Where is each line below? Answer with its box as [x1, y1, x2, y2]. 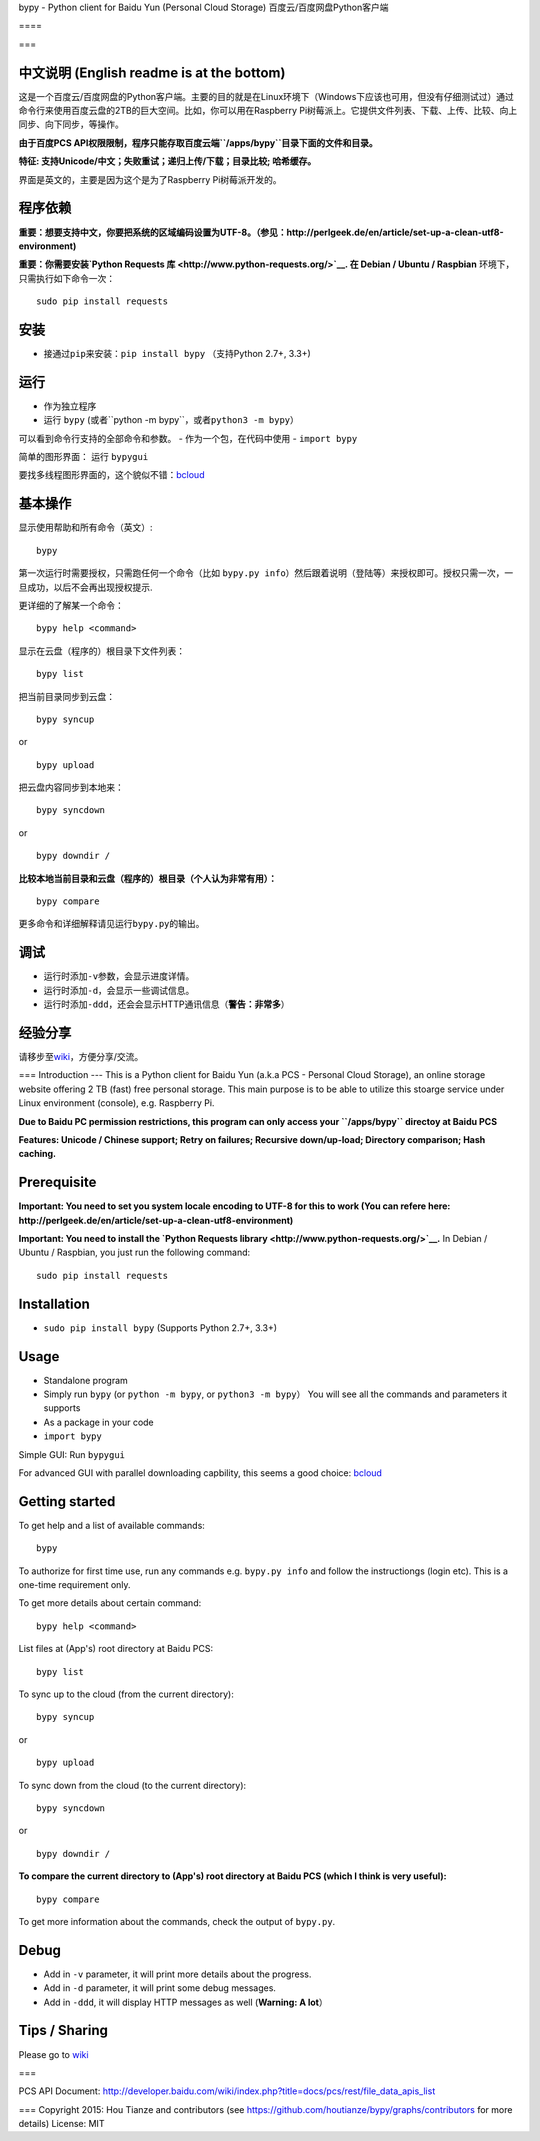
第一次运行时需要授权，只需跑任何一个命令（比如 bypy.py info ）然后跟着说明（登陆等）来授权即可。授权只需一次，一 [18, 567, 514, 579]
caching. [18, 1148, 57, 1160]
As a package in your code [43, 1416, 154, 1428]
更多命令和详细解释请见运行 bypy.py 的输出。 [18, 918, 205, 930]
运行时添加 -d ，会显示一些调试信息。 [43, 984, 195, 996]
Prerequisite [18, 1174, 97, 1191]
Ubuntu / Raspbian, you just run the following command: [18, 1246, 251, 1259]
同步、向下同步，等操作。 [18, 118, 124, 130]
